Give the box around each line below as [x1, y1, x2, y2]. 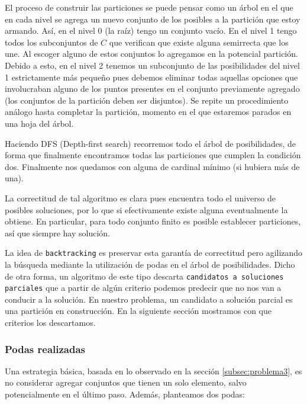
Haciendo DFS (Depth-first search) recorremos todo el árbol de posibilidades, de [5, 137, 296, 149]
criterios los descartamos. [5, 316, 96, 329]
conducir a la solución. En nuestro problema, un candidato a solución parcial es [5, 293, 293, 305]
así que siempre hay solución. [5, 226, 110, 239]
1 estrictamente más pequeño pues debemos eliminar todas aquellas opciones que [5, 70, 298, 83]
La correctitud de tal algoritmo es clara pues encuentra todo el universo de [5, 191, 276, 204]
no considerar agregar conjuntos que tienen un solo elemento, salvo [5, 376, 247, 389]
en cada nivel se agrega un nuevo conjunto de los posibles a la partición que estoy [5, 12, 300, 25]
